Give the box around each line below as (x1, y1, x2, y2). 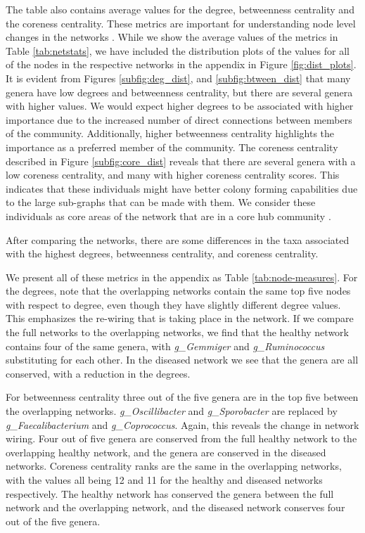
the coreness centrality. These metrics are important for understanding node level (6, 15, 356, 30)
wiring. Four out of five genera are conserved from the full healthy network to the (6, 431, 357, 446)
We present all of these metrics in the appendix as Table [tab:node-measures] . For (6, 269, 358, 284)
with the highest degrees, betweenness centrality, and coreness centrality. (6, 246, 319, 261)
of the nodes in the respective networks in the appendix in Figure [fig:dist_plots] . (6, 57, 357, 72)
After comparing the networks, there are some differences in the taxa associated (6, 232, 350, 247)
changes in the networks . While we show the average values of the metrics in (6, 30, 338, 44)
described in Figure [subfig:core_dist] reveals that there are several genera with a (6, 153, 356, 168)
